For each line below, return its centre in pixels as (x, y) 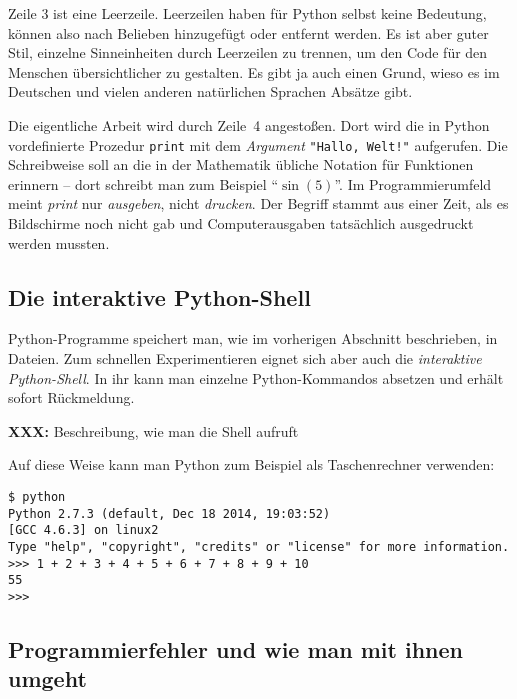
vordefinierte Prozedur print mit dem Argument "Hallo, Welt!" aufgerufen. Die (258, 144)
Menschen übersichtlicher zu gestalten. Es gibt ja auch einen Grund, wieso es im (254, 71)
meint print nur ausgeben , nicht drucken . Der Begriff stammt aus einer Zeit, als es (258, 203)
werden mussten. (59, 242)
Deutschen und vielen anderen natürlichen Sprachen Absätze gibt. (210, 91)
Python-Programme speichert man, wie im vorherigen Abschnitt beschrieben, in (253, 338)
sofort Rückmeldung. (71, 397)
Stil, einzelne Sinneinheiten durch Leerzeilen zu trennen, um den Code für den (248, 52)
